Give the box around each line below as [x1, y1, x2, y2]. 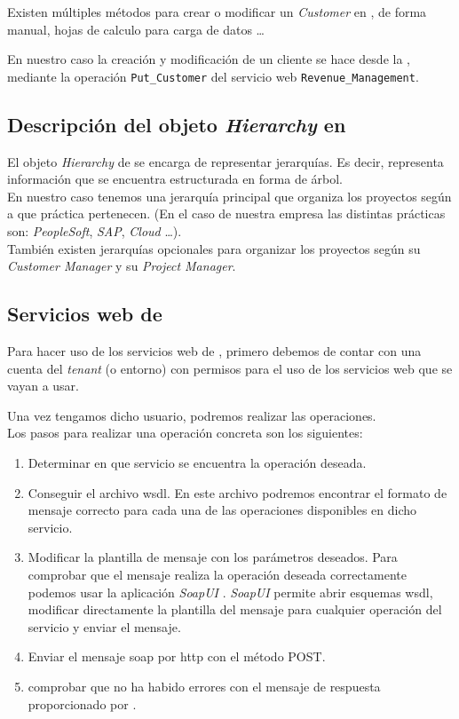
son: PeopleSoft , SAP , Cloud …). [7, 222, 182, 241]
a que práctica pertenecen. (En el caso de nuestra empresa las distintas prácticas [7, 204, 446, 223]
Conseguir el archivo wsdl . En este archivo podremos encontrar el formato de [28, 483, 447, 502]
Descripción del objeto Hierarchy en [7, 110, 346, 138]
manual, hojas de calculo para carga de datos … [7, 20, 265, 38]
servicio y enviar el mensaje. [28, 617, 181, 636]
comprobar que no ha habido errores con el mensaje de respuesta [28, 676, 381, 695]
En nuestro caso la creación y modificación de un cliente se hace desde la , [7, 50, 410, 68]
